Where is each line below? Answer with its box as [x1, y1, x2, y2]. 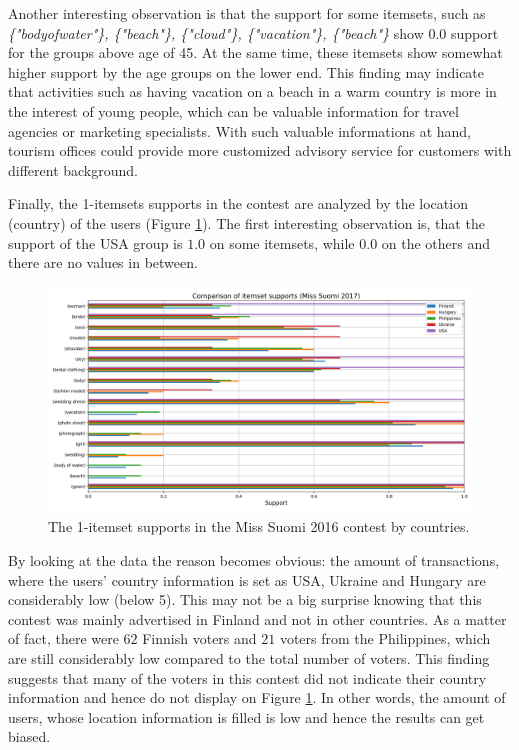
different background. [8, 159, 138, 180]
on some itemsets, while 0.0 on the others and [209, 232, 491, 253]
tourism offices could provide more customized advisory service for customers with [8, 140, 512, 161]
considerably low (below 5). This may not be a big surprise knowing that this [8, 589, 482, 610]
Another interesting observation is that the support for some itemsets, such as [8, 3, 486, 23]
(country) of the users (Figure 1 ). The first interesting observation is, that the [8, 212, 485, 233]
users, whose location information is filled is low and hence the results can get [8, 706, 485, 727]
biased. [8, 726, 51, 747]
